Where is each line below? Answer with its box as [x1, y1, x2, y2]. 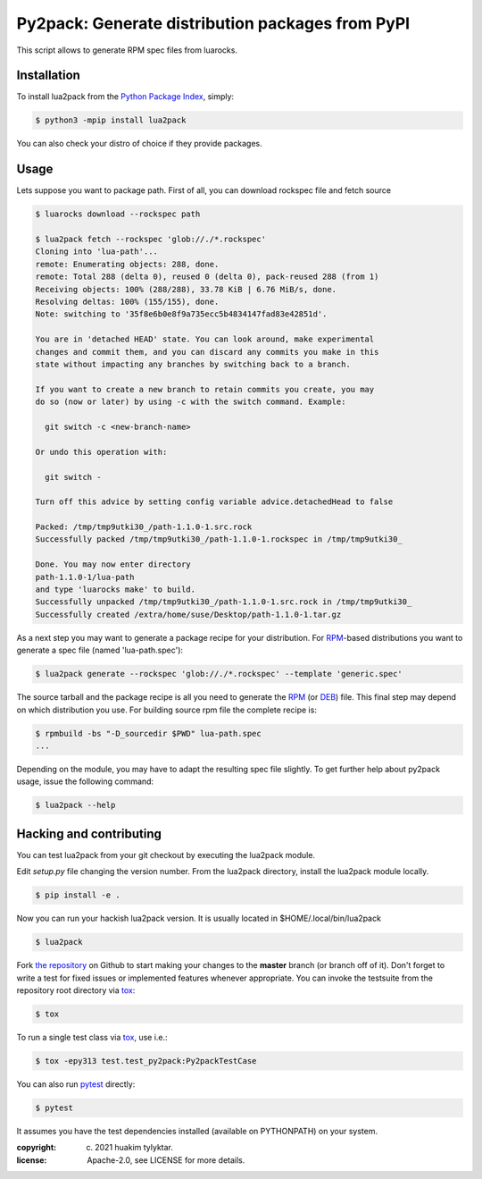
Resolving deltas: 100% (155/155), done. [35, 297, 220, 307]
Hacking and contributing [16, 826, 162, 841]
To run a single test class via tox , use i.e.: [16, 1032, 169, 1042]
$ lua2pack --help [35, 800, 116, 811]
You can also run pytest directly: [16, 1078, 136, 1090]
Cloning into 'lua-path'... [35, 247, 158, 257]
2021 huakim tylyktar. [95, 1142, 174, 1153]
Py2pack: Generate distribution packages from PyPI [16, 13, 411, 33]
